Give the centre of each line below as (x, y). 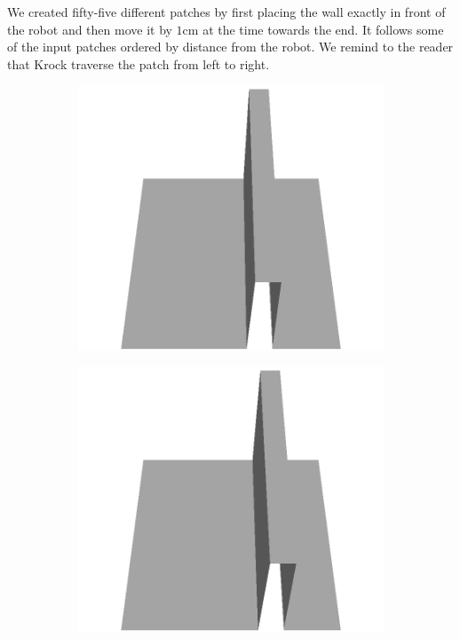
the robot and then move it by (90, 29)
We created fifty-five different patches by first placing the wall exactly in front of (226, 12)
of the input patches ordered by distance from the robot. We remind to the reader (230, 47)
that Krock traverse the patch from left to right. (139, 63)
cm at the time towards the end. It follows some (313, 29)
